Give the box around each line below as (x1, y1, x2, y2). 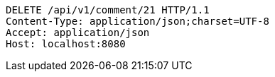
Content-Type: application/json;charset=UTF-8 (6, 16, 269, 27)
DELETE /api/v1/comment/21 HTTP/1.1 (6, 4, 210, 16)
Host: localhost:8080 (6, 38, 126, 49)
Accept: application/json (6, 27, 150, 38)
